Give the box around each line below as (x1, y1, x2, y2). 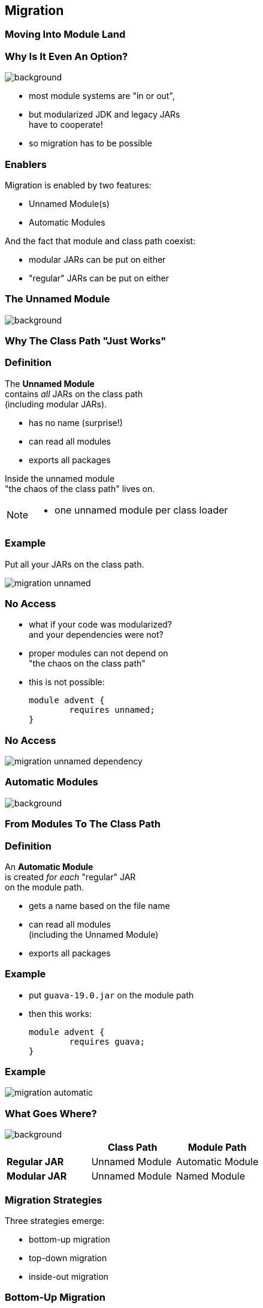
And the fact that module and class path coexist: (5, 235, 196, 246)
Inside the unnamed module (5, 473, 115, 484)
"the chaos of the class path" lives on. (5, 483, 155, 494)
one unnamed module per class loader (55, 503, 228, 516)
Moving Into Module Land (5, 28, 126, 41)
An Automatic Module (5, 861, 93, 872)
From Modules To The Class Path (5, 818, 161, 830)
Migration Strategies (5, 1193, 102, 1206)
